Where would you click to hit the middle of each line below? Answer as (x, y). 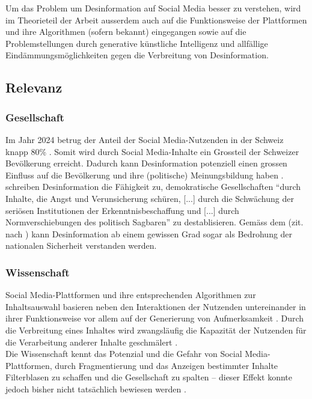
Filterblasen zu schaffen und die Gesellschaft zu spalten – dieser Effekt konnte (149, 377)
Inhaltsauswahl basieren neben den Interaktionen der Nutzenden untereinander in (156, 306)
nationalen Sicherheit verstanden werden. (81, 245)
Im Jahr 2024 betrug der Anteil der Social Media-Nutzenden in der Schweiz (145, 139)
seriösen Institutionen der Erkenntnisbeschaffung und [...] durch (122, 210)
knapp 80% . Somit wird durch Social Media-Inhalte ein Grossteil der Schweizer (152, 151)
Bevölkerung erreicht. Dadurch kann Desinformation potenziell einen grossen (146, 163)
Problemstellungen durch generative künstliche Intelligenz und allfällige (137, 43)
